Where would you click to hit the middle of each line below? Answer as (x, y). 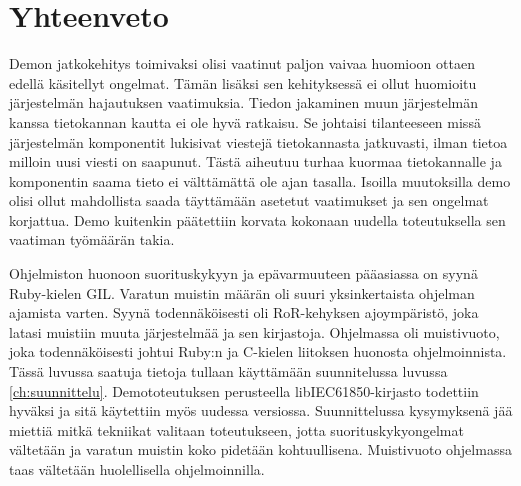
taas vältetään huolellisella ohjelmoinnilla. (137, 469)
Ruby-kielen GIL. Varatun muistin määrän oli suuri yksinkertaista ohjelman (242, 292)
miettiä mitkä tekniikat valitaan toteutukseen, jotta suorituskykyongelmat (236, 429)
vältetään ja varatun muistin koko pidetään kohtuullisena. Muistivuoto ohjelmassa (260, 449)
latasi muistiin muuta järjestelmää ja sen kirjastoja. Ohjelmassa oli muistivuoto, (254, 331)
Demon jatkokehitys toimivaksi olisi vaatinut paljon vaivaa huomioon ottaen (242, 63)
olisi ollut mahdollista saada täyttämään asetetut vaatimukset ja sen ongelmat (249, 200)
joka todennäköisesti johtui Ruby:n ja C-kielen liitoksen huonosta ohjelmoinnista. (258, 351)
